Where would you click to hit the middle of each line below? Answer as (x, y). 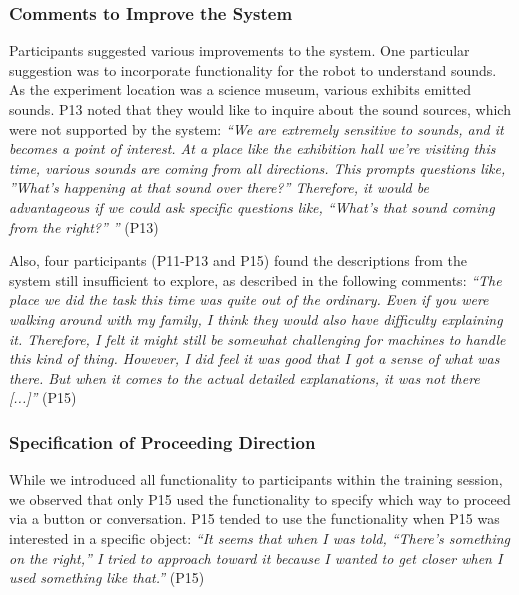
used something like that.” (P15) (107, 577)
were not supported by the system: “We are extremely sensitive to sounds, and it (256, 128)
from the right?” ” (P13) (84, 226)
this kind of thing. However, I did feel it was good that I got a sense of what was (254, 358)
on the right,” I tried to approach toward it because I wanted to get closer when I (256, 557)
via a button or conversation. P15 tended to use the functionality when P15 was (254, 518)
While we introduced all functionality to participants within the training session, (256, 479)
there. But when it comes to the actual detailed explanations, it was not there (244, 377)
